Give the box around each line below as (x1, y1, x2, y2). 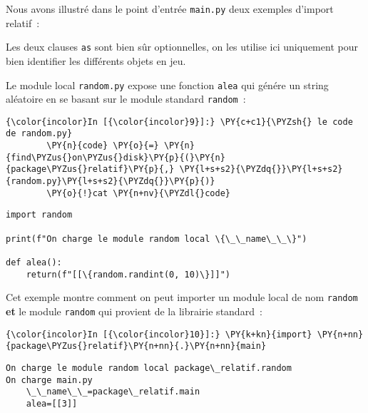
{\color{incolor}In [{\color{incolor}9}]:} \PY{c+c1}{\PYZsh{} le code (6, 116, 353, 127)
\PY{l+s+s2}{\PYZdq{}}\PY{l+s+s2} (179, 164, 343, 175)
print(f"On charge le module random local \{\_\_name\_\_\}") (6, 233, 307, 244)
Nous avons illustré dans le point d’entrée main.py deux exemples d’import (6, 1, 334, 16)
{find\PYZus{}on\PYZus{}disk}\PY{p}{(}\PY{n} (6, 152, 225, 163)
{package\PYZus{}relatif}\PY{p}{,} (6, 164, 175, 175)
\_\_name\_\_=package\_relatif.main (26, 387, 200, 397)
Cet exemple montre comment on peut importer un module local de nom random (6, 290, 358, 305)
